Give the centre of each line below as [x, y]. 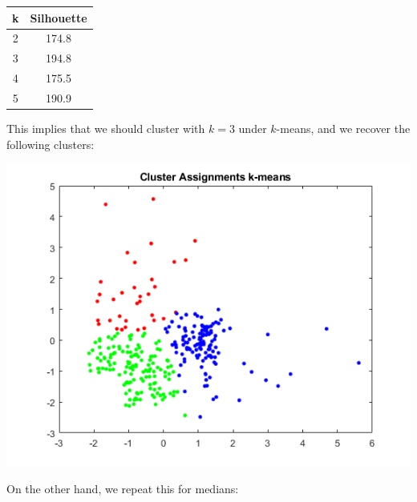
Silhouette [59, 17]
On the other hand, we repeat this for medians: [123, 488]
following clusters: [51, 144]
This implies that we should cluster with [106, 128]
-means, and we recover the [343, 128]
